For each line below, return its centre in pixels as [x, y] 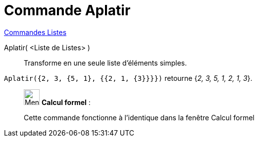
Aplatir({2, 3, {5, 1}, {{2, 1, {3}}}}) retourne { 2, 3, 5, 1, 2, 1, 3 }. [128, 78]
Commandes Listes [35, 32]
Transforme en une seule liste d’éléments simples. [105, 63]
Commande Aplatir [67, 10]
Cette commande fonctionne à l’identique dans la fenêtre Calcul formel [139, 117]
